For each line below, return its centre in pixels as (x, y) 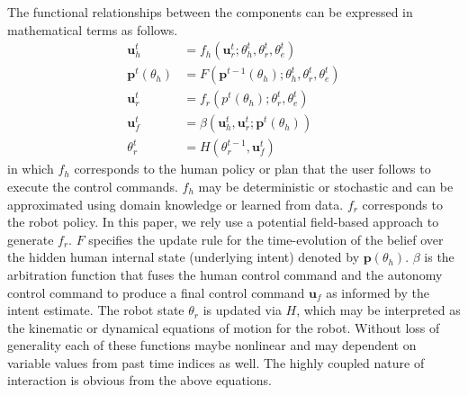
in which (31, 169)
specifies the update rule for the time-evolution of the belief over (266, 239)
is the (439, 257)
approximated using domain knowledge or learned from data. (175, 204)
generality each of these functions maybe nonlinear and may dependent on (212, 345)
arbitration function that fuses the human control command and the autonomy (225, 274)
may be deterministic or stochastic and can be (326, 186)
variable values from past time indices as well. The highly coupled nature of (216, 362)
